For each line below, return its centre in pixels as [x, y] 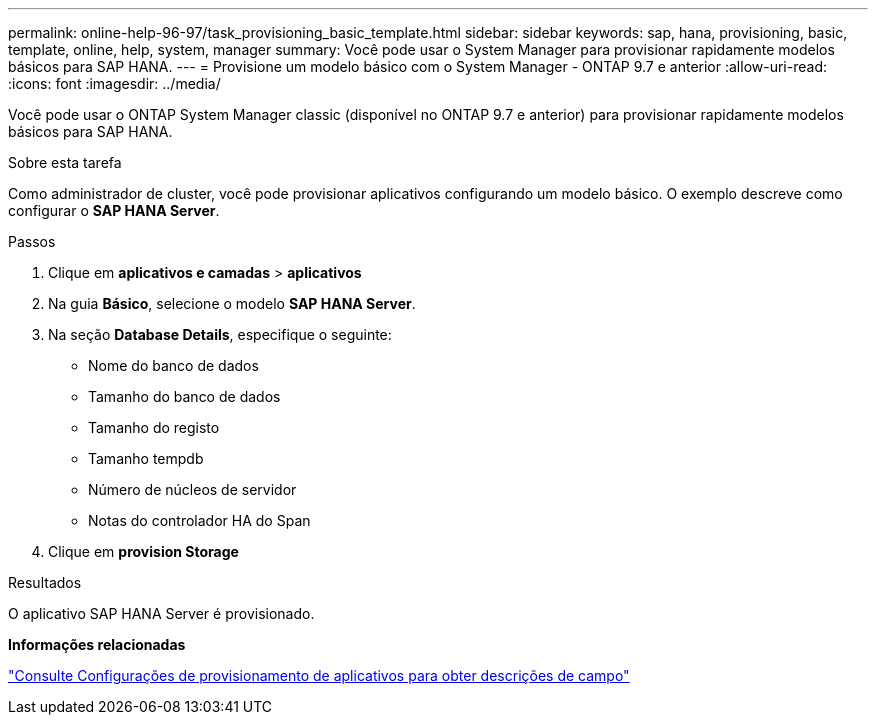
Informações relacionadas [97, 644]
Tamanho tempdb [146, 458]
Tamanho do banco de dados [184, 396]
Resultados [45, 582]
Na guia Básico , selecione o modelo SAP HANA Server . [232, 303]
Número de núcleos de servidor [192, 489]
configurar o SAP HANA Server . [114, 210]
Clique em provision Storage [143, 551]
